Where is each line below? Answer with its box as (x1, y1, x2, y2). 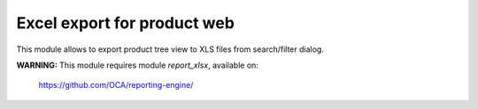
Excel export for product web (16, 13, 235, 33)
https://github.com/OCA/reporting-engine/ (38, 80, 194, 91)
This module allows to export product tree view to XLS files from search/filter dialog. (16, 44, 325, 54)
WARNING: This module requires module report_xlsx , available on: (16, 60, 258, 70)
